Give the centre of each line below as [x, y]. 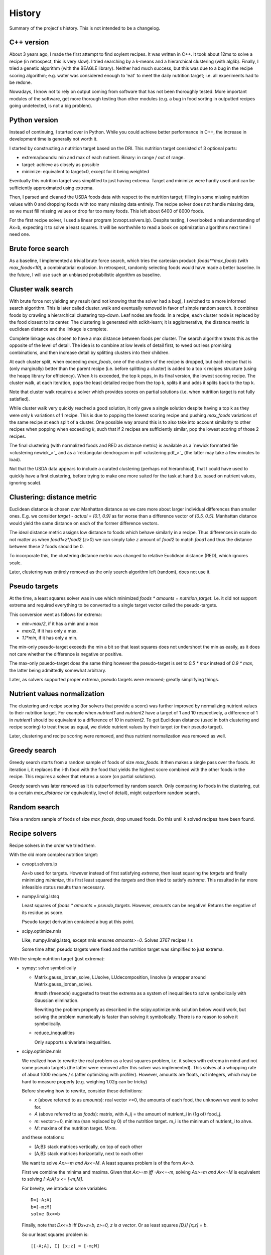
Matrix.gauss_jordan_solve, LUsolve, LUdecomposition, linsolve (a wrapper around [120, 977]
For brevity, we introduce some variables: [65, 1188]
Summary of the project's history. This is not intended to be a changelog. [85, 28]
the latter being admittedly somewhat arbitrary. [58, 670]
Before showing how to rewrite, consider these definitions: [82, 1091]
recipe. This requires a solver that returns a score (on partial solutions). [83, 777]
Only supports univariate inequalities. [73, 1042]
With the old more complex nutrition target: [54, 855]
